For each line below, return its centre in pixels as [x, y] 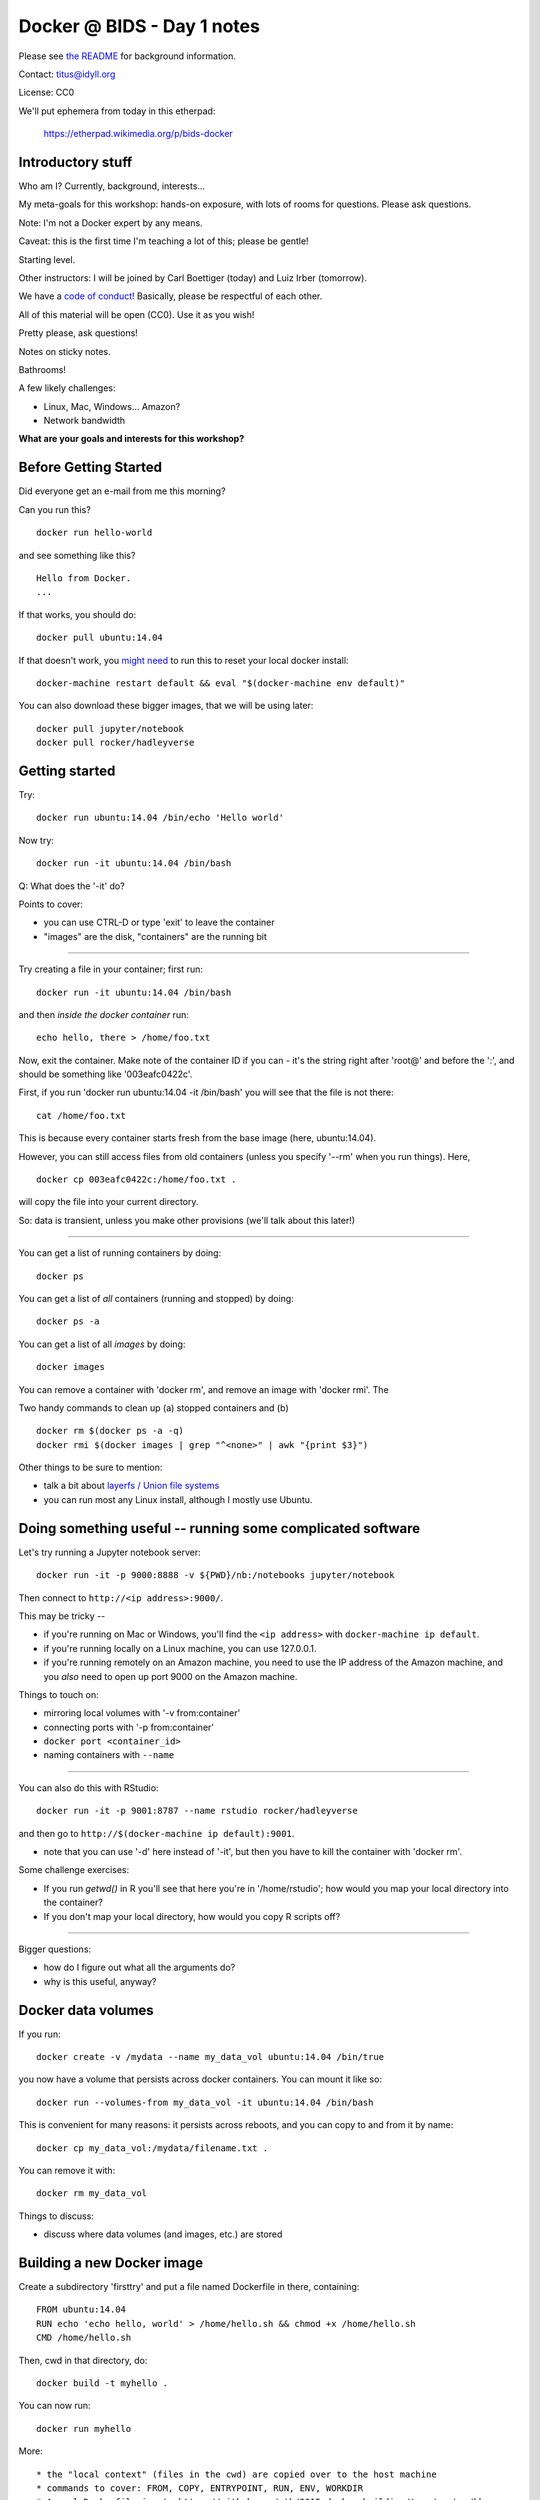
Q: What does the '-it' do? [71, 886]
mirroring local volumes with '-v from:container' [142, 1713]
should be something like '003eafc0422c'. [105, 1074]
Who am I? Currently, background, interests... [111, 186]
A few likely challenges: [67, 388]
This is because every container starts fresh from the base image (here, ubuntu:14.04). [197, 1138]
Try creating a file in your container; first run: [111, 969]
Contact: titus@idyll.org [67, 74]
